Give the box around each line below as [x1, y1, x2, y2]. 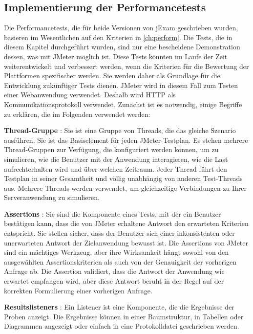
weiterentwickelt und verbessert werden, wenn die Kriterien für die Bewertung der [4, 61, 249, 71]
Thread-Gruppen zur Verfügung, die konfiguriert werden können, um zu [4, 144, 219, 155]
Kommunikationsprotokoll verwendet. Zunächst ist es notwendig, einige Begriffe [4, 99, 242, 109]
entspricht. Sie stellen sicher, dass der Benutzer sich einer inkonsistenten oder [4, 228, 235, 238]
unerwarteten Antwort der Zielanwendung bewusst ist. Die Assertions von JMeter [4, 237, 249, 247]
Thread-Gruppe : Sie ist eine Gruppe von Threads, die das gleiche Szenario [4, 125, 236, 135]
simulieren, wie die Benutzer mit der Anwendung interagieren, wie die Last [4, 154, 228, 164]
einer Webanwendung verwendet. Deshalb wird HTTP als [4, 89, 176, 100]
